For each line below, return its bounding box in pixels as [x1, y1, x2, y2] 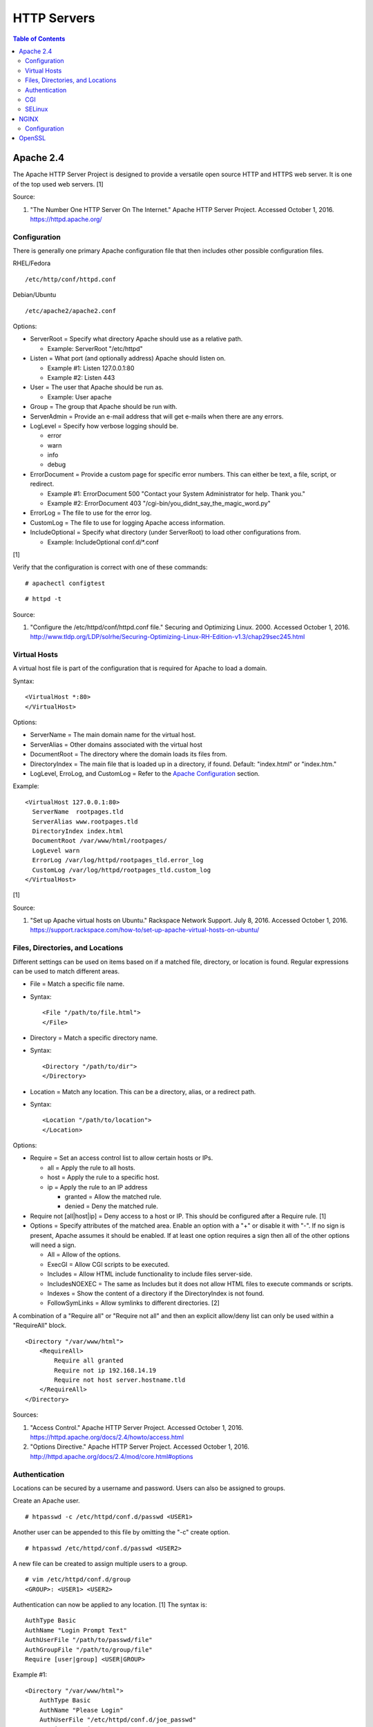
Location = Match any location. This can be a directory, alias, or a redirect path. [30, 1087, 256, 1096]
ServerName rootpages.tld [32, 808, 124, 816]
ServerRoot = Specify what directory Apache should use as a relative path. [30, 335, 243, 343]
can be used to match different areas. [12, 967, 120, 975]
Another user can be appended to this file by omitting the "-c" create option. [12, 1528, 231, 1536]
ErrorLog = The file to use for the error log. [30, 508, 152, 517]
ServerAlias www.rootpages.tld [32, 817, 138, 826]
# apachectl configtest [25, 579, 106, 587]
